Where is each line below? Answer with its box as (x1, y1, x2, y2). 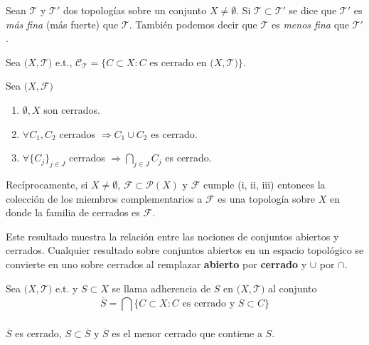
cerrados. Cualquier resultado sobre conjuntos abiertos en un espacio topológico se (6, 243, 364, 258)
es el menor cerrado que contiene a (112, 326, 262, 341)
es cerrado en (149, 58, 207, 68)
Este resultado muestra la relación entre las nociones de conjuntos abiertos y (6, 228, 339, 243)
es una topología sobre (218, 191, 316, 206)
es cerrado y (182, 298, 235, 309)
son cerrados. (43, 102, 100, 117)
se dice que (289, 3, 337, 17)
